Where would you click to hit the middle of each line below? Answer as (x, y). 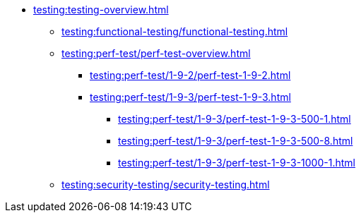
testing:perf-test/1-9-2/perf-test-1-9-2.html (190, 75)
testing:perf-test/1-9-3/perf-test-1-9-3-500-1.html (235, 119)
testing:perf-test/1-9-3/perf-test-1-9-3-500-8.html (236, 141)
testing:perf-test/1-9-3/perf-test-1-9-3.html (190, 97)
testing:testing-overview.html (101, 10)
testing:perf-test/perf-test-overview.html (156, 53)
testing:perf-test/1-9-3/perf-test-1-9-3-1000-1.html (237, 163)
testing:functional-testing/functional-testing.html (175, 31)
